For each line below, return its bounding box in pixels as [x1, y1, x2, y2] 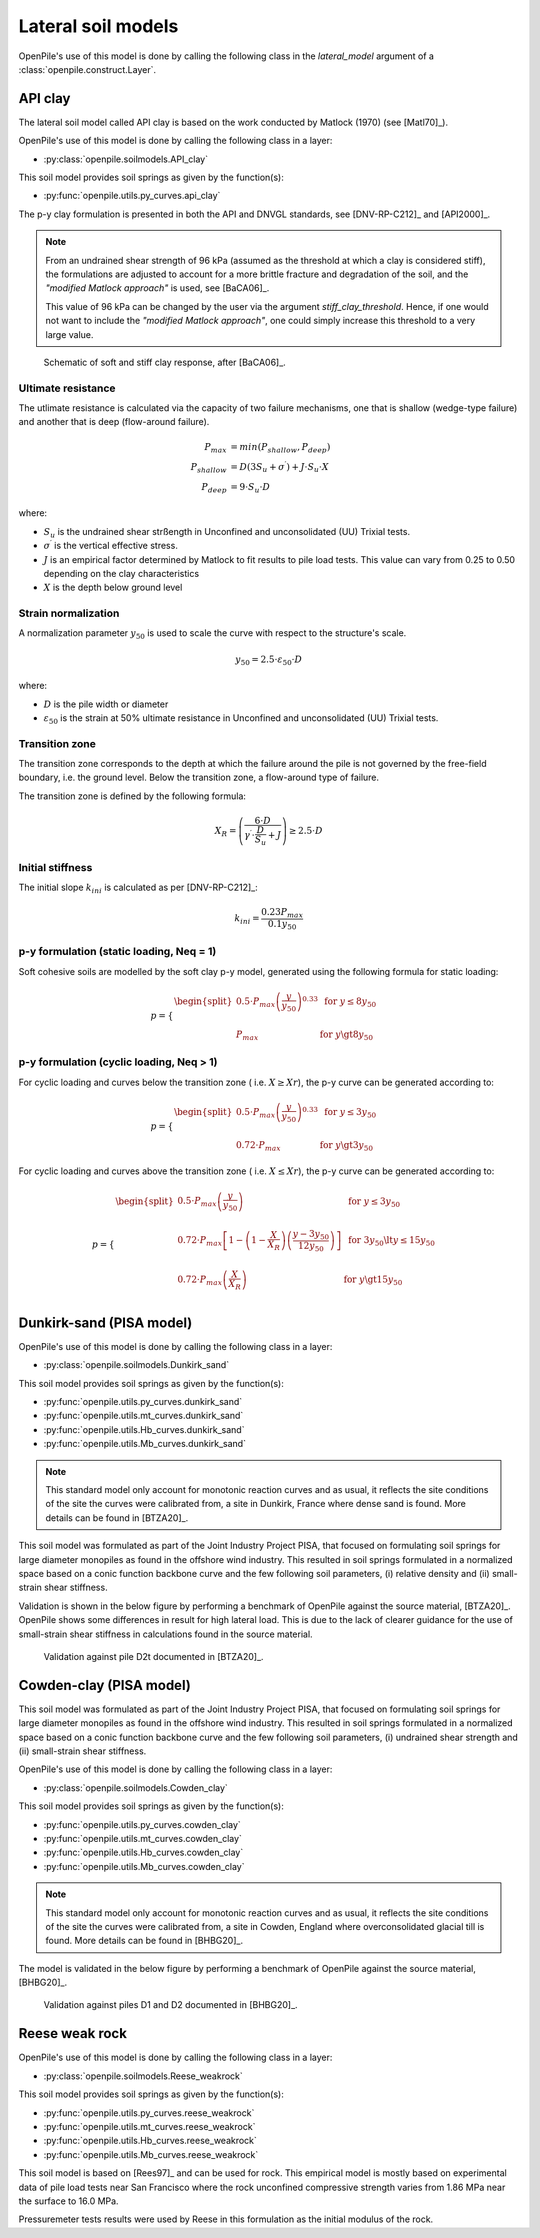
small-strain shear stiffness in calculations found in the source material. [18, 1628, 314, 1640]
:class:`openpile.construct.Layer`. [18, 63, 157, 75]
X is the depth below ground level [43, 581, 183, 594]
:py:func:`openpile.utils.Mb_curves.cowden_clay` [43, 1860, 245, 1872]
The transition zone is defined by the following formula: [18, 790, 247, 802]
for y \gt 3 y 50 [319, 1139, 374, 1153]
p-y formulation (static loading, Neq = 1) [18, 945, 217, 959]
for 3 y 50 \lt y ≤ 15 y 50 [348, 1235, 435, 1249]
